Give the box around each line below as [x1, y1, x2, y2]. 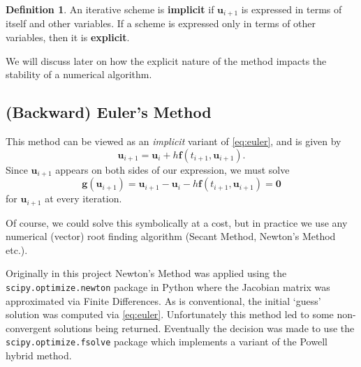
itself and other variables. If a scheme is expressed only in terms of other [6, 16, 316, 31]
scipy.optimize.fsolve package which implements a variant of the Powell [6, 334, 327, 349]
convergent [6, 320, 52, 335]
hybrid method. [6, 348, 72, 362]
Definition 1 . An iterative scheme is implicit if [6, 2, 214, 16]
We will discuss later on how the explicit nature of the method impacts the [6, 53, 327, 68]
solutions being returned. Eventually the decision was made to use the [54, 320, 355, 335]
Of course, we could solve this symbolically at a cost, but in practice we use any [6, 215, 348, 230]
